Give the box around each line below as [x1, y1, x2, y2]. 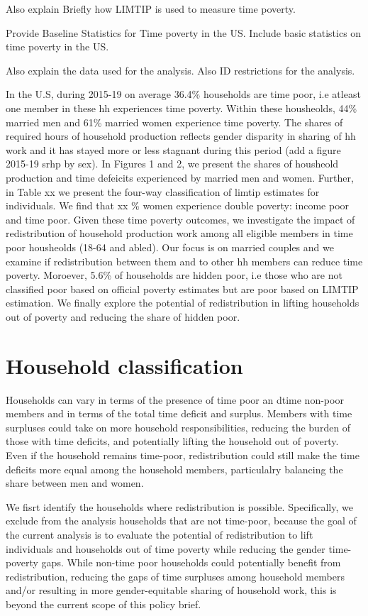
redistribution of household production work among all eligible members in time [6, 226, 353, 241]
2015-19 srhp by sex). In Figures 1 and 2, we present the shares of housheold [6, 156, 339, 171]
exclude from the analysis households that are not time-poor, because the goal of [6, 513, 357, 528]
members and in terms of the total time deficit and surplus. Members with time [6, 406, 352, 421]
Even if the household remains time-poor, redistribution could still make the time [6, 447, 359, 462]
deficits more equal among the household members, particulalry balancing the [6, 461, 343, 476]
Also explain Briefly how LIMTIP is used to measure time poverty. [6, 1, 296, 16]
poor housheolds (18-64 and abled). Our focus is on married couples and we [6, 239, 334, 254]
